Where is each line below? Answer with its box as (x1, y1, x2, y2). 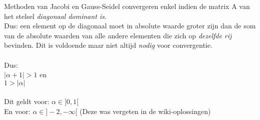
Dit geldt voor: (4, 96, 49, 107)
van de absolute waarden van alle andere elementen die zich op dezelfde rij (4, 30, 232, 40)
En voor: (4, 106, 30, 116)
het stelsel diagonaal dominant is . (4, 10, 106, 21)
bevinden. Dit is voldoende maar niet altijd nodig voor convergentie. (4, 40, 212, 50)
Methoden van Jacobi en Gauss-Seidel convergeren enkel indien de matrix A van (4, 1, 250, 11)
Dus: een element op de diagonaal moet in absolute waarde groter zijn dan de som (4, 20, 256, 31)
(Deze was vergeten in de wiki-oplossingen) (79, 106, 211, 116)
